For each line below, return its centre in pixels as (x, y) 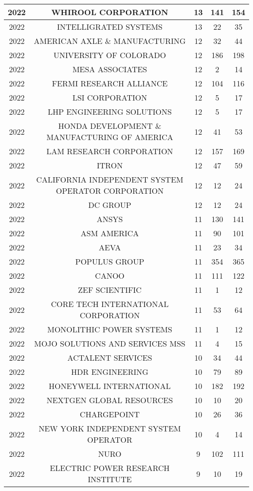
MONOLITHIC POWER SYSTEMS (110, 329)
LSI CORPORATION (110, 97)
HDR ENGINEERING (110, 372)
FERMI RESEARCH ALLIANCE (110, 83)
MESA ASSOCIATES (110, 69)
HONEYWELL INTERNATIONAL (110, 386)
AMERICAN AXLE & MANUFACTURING (110, 41)
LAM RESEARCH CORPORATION (110, 151)
